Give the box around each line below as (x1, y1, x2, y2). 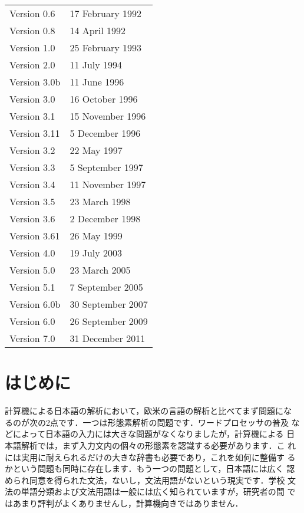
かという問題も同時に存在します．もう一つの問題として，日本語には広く (5, 462, 284, 475)
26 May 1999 (70, 229, 123, 242)
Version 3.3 (9, 160, 55, 174)
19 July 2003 (70, 246, 123, 259)
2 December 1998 (70, 212, 141, 225)
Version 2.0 (9, 58, 55, 71)
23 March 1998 (70, 195, 131, 208)
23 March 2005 (70, 263, 131, 277)
